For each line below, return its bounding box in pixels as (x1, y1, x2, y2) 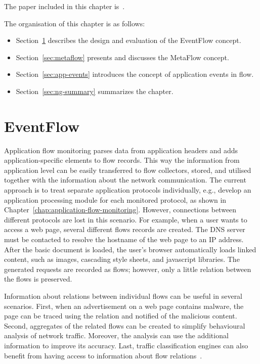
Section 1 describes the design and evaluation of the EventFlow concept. (16, 35, 241, 45)
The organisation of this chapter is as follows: (4, 18, 145, 28)
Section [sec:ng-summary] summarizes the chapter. (16, 85, 174, 96)
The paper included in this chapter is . (4, 1, 125, 11)
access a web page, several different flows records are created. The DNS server (4, 224, 245, 235)
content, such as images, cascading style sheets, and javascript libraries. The (4, 254, 240, 264)
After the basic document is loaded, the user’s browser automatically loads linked (4, 244, 256, 254)
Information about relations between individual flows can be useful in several (4, 291, 243, 301)
